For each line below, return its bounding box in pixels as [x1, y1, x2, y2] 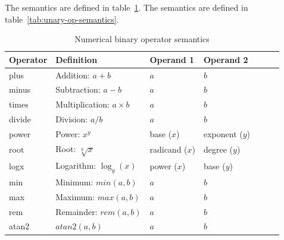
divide [9, 113, 31, 125]
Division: [55, 113, 88, 125]
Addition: [55, 68, 90, 81]
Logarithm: [55, 159, 96, 171]
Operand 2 [204, 53, 248, 65]
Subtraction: [55, 83, 101, 96]
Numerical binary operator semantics [74, 33, 210, 45]
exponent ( [204, 128, 243, 140]
